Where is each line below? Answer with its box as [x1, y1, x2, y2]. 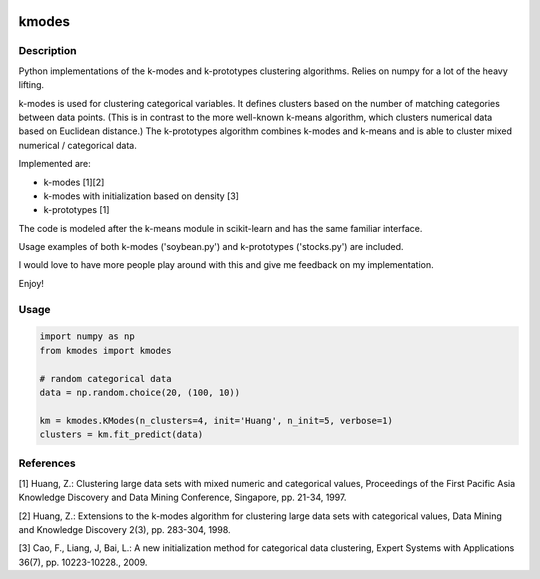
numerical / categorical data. [18, 139, 137, 151]
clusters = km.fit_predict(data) [39, 429, 204, 440]
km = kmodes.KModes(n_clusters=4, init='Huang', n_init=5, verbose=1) [39, 415, 394, 426]
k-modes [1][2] [43, 176, 105, 188]
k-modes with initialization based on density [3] [43, 190, 240, 202]
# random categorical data [39, 373, 172, 384]
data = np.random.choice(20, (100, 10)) [39, 386, 240, 398]
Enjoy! [18, 277, 45, 289]
